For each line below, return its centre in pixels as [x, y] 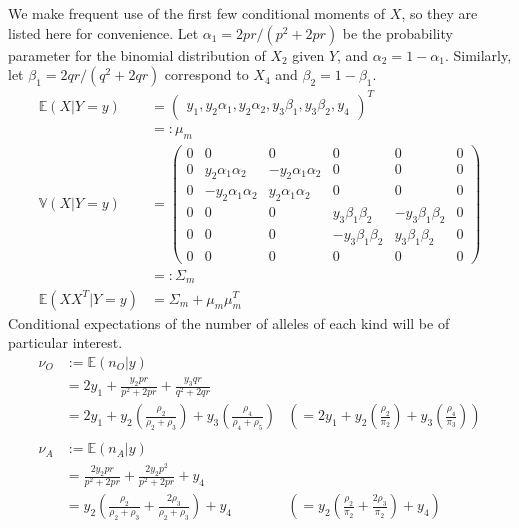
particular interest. [65, 342]
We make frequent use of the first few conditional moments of [197, 13]
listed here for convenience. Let [103, 32]
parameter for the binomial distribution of [137, 54]
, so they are [439, 13]
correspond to [206, 74]
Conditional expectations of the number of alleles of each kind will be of [229, 322]
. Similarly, [478, 54]
